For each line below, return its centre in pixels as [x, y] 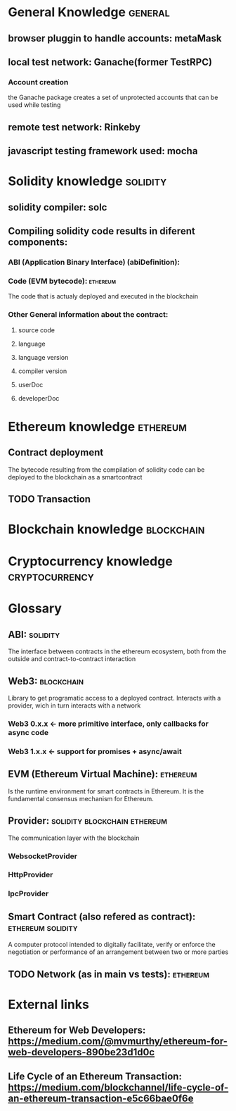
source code [37, 330]
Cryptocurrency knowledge [90, 561]
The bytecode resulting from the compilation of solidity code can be [106, 470]
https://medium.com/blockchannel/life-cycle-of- [118, 1087]
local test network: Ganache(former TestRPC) [110, 62]
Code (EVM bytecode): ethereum [62, 281]
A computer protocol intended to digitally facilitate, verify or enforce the [112, 945]
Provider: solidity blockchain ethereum [88, 821]
